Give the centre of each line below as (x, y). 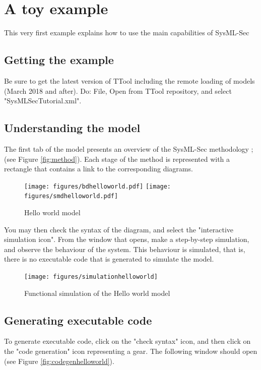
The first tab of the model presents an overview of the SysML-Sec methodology (126, 148)
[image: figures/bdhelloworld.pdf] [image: (98, 186)
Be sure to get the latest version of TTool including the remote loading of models (129, 80)
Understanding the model (72, 128)
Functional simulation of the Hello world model (97, 293)
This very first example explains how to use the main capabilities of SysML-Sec (127, 33)
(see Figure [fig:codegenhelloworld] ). (59, 361)
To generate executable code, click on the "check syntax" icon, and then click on (127, 341)
